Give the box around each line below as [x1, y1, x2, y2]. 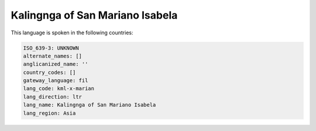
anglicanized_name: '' [23, 61, 88, 68]
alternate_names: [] [23, 52, 82, 59]
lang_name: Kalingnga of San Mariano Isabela [23, 102, 156, 108]
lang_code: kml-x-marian [23, 85, 95, 92]
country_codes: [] [23, 69, 76, 76]
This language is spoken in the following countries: [11, 29, 133, 36]
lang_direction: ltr [23, 93, 82, 100]
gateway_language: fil [23, 77, 88, 84]
